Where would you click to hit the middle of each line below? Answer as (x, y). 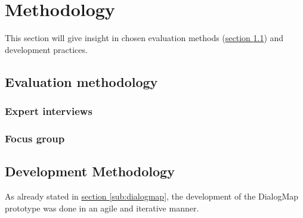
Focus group (35, 138)
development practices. (46, 49)
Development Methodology (90, 171)
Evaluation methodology (81, 81)
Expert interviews (49, 111)
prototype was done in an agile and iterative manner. (102, 208)
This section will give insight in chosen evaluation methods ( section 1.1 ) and (144, 38)
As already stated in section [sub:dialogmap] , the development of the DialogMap (152, 196)
